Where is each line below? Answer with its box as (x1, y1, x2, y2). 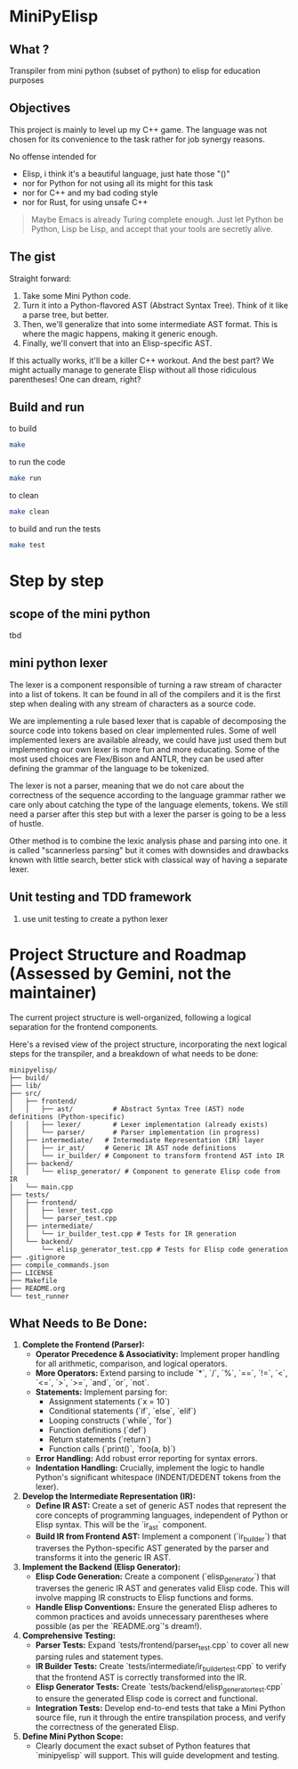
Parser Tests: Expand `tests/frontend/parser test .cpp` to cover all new (35, 1639, 289, 1652)
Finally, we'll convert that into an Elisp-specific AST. (21, 337, 213, 349)
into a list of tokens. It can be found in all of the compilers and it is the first (9, 688, 281, 699)
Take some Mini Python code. (21, 290, 132, 300)
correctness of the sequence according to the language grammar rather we (9, 789, 286, 800)
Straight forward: (9, 273, 71, 284)
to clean (9, 490, 39, 501)
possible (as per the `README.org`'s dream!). (35, 1620, 203, 1631)
